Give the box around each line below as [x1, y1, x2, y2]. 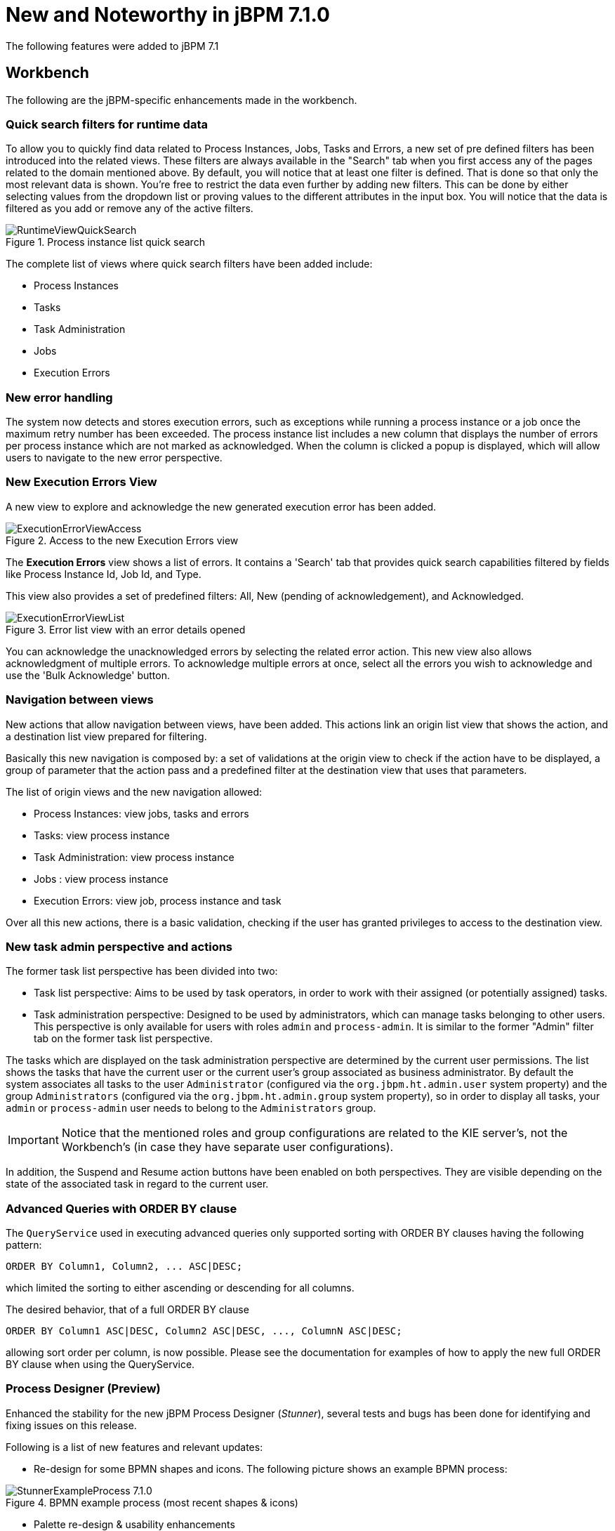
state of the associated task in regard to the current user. [6, 1178, 269, 1190]
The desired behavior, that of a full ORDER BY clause [6, 1303, 249, 1316]
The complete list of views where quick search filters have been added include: [6, 258, 373, 270]
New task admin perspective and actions [6, 939, 233, 954]
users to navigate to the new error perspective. [6, 452, 223, 464]
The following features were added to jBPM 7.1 [6, 39, 219, 52]
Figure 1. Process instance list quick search [6, 236, 205, 249]
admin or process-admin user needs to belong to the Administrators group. [6, 1102, 376, 1115]
